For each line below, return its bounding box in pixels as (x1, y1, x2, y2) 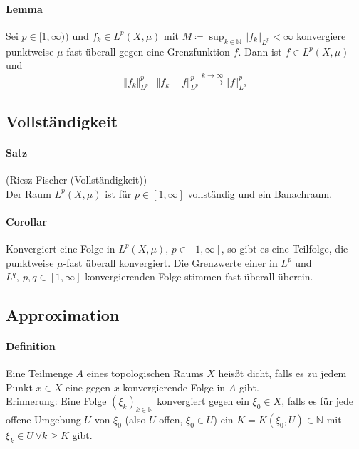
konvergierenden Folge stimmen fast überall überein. (85, 269, 313, 284)
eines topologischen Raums (86, 366, 204, 381)
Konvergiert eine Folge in (6, 241, 115, 255)
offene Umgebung (6, 412, 81, 427)
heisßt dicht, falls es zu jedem (218, 366, 347, 381)
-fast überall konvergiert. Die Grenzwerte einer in (63, 255, 278, 270)
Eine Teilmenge (6, 366, 73, 381)
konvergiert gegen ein (157, 393, 249, 408)
